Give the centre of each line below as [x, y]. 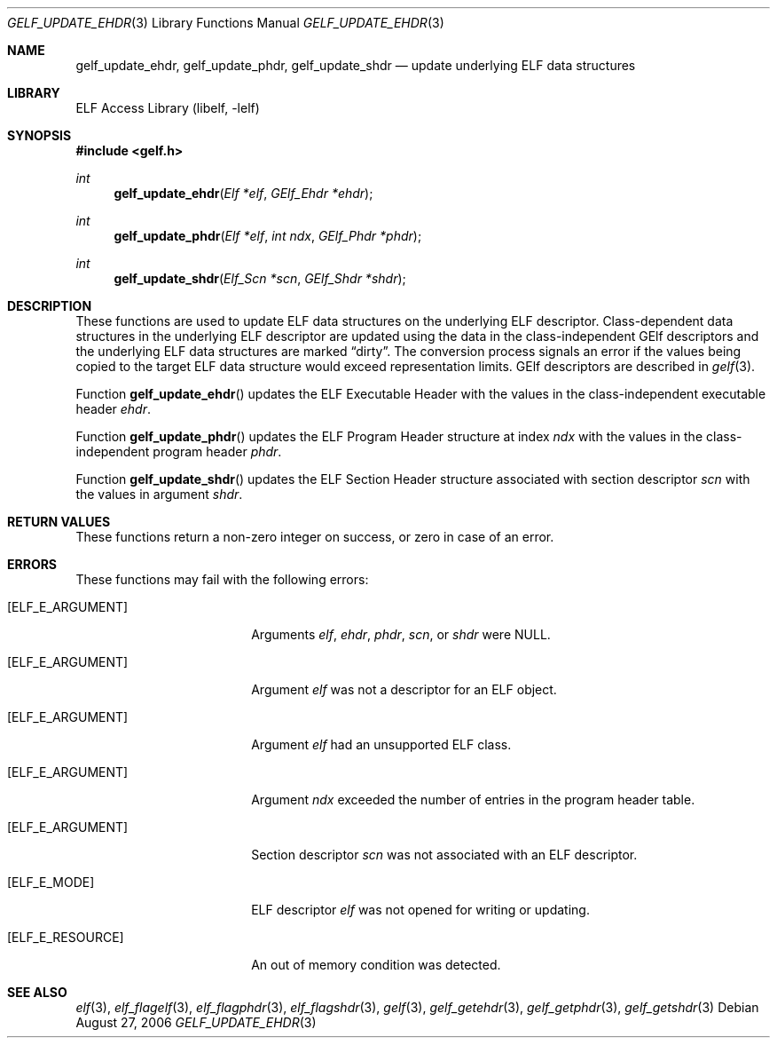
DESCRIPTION [50, 306]
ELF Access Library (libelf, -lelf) [168, 108]
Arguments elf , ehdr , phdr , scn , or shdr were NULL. [401, 634]
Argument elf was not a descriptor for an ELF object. [404, 689]
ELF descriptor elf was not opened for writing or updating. [420, 910]
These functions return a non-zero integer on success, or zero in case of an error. [315, 537]
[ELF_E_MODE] [51, 882]
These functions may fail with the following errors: [222, 579]
